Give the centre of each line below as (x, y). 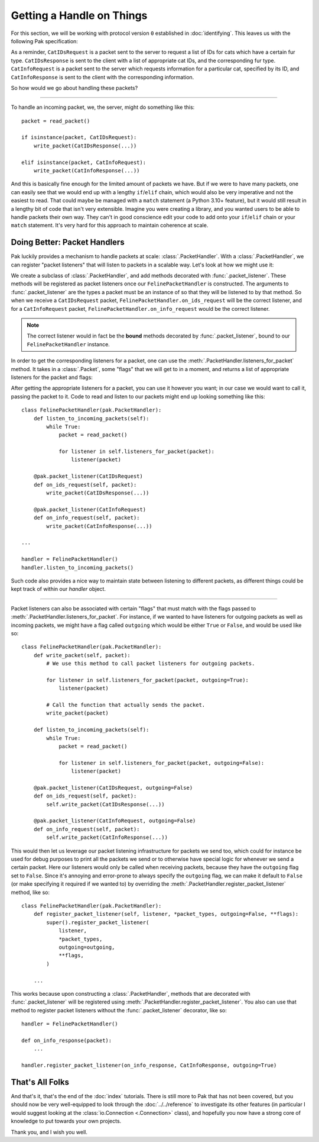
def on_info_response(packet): (67, 1040)
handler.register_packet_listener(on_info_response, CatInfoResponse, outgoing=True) (149, 1065)
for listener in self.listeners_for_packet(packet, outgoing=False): (162, 763)
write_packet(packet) (78, 713)
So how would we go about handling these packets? (74, 88)
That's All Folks (40, 1082)
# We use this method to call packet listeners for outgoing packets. (151, 664)
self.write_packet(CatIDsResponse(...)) (105, 804)
